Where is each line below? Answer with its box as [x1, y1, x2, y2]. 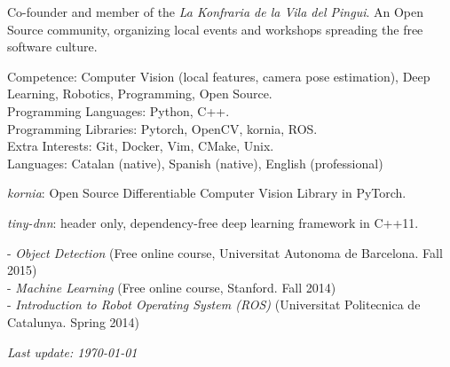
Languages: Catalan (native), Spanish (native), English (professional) [7, 153, 383, 172]
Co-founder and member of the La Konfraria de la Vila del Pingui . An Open [7, 3, 424, 20]
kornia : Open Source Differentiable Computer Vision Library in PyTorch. [7, 183, 407, 202]
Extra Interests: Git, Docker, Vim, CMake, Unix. [7, 137, 274, 155]
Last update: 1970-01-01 [7, 342, 138, 361]
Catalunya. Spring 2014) [7, 312, 140, 331]
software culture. [7, 37, 98, 56]
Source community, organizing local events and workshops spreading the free [7, 20, 423, 38]
